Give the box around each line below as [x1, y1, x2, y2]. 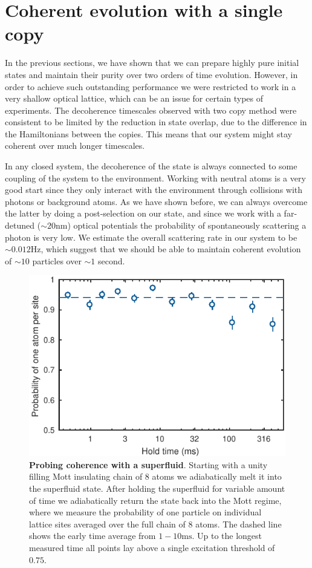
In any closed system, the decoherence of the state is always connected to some [5, 160, 297, 172]
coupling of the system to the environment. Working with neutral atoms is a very [5, 171, 306, 184]
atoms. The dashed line [195, 517, 282, 530]
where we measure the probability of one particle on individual [29, 506, 262, 518]
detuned [5, 219, 35, 232]
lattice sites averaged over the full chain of [29, 517, 186, 530]
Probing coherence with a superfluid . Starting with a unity [29, 458, 268, 471]
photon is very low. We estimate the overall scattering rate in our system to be [5, 230, 297, 243]
